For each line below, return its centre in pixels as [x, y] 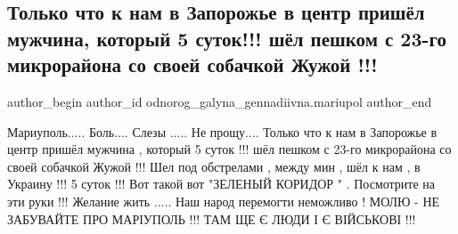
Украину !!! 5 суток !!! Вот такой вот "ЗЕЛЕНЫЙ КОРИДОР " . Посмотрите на [221, 184]
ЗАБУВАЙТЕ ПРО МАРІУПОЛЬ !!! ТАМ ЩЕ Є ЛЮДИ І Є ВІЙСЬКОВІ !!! [212, 218]
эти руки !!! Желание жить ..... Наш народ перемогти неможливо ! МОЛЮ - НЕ [224, 201]
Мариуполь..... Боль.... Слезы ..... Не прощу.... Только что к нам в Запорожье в [222, 131]
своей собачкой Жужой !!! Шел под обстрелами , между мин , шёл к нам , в [214, 166]
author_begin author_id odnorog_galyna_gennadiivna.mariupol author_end [220, 101]
